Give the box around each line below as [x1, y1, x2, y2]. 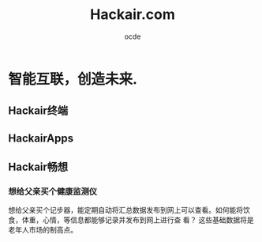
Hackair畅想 [8, 161, 69, 174]
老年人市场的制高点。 [8, 225, 77, 235]
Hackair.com [90, 6, 175, 24]
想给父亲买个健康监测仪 [8, 186, 97, 197]
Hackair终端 [8, 104, 69, 118]
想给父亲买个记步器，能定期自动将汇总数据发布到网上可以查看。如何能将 [8, 206, 243, 215]
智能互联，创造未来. [8, 70, 138, 88]
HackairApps [8, 131, 73, 145]
